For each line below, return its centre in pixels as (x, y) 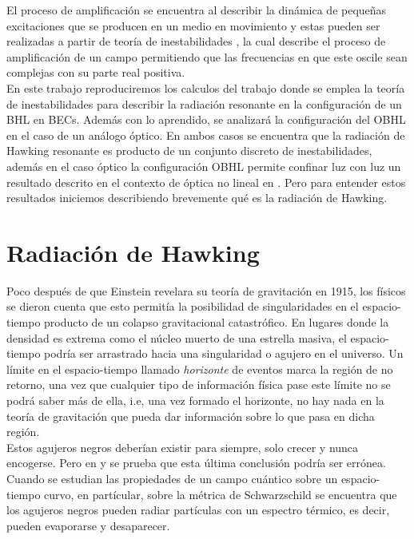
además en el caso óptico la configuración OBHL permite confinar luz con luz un (204, 166)
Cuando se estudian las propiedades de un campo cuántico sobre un (172, 478)
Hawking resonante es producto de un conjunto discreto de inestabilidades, (189, 151)
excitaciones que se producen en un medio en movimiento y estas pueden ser (193, 25)
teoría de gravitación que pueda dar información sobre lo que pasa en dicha (191, 416)
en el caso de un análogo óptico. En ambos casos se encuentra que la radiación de (206, 135)
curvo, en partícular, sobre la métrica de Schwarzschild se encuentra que (221, 494)
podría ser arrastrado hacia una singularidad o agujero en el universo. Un (224, 353)
